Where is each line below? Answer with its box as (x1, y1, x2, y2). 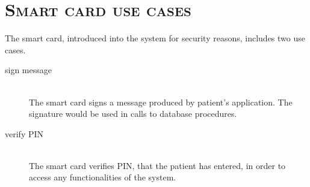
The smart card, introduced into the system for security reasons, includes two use (5, 32, 305, 44)
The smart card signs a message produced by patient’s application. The (29, 95, 293, 108)
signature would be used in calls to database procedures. (29, 107, 237, 120)
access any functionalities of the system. (29, 171, 176, 183)
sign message (5, 64, 52, 76)
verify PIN (5, 127, 44, 140)
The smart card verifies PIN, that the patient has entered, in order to (29, 159, 286, 171)
